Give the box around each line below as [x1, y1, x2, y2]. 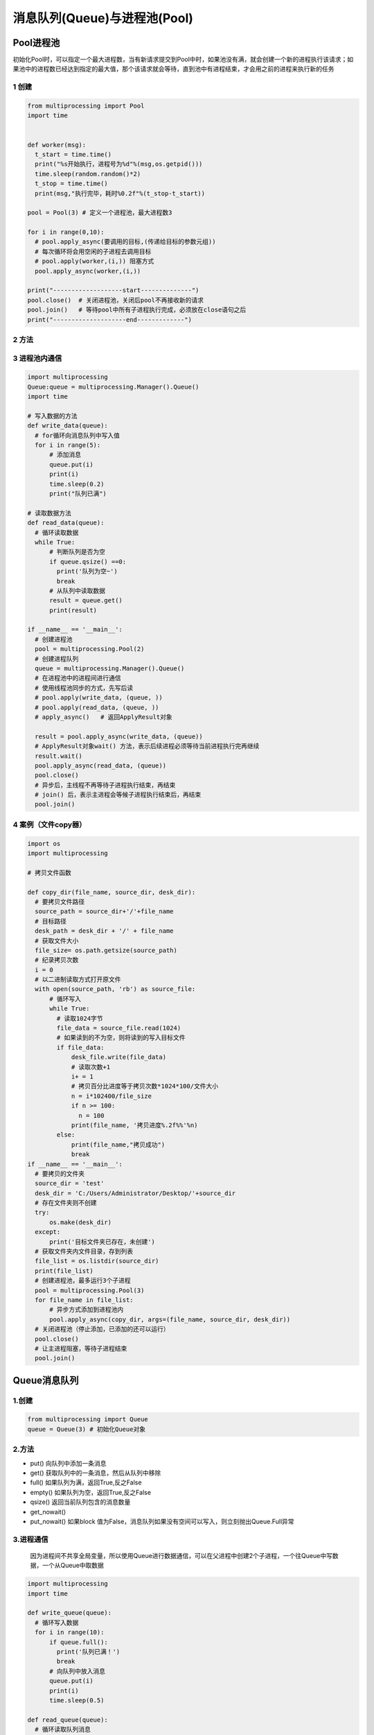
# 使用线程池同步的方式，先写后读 [35, 684, 134, 692]
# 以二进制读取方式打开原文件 [35, 976, 121, 983]
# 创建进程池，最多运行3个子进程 [35, 1277, 131, 1285]
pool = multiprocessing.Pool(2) [35, 645, 145, 653]
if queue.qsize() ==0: [49, 557, 127, 566]
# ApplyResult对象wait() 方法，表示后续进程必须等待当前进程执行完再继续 [35, 743, 260, 750]
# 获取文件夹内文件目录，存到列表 [35, 1248, 134, 1255]
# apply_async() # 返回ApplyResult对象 [35, 713, 172, 721]
